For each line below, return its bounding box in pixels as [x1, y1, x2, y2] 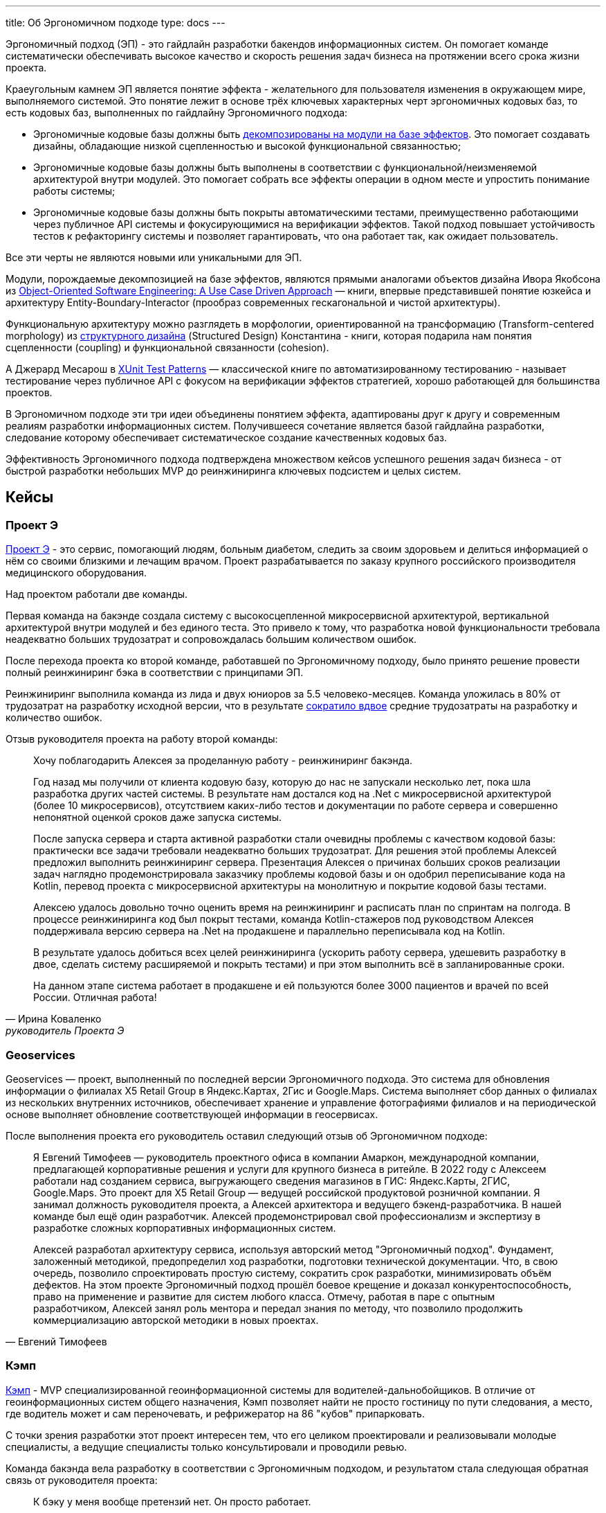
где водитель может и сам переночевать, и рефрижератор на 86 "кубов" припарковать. [6, 1407, 425, 1419]
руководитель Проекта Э [6, 1025, 125, 1037]
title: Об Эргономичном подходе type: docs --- [6, 17, 226, 28]
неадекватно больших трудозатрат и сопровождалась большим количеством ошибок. [6, 633, 417, 646]
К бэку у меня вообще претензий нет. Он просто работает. [33, 1495, 311, 1507]
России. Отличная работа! [33, 991, 157, 1004]
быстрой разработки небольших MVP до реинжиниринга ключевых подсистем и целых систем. [6, 465, 461, 477]
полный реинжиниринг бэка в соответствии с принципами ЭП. [6, 666, 304, 679]
